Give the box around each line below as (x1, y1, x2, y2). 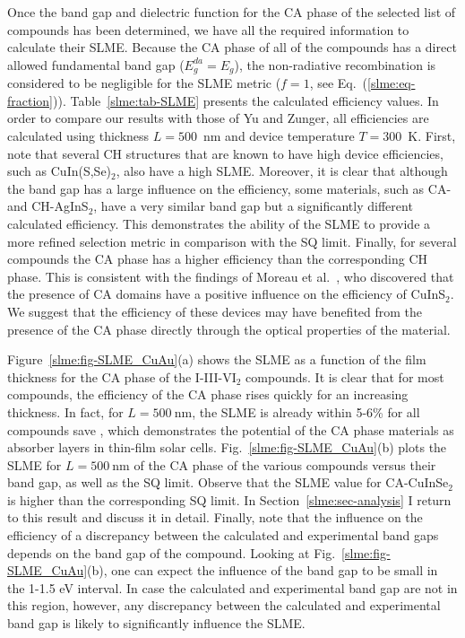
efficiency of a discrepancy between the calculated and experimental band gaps (7, 526, 439, 545)
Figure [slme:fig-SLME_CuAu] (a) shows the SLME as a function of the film (7, 350, 426, 369)
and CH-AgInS (7, 197, 89, 215)
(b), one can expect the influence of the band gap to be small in (87, 561, 438, 580)
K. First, (408, 127, 456, 145)
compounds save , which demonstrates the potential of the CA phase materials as (7, 420, 454, 439)
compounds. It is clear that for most (245, 367, 444, 386)
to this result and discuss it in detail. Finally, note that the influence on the (7, 508, 423, 527)
